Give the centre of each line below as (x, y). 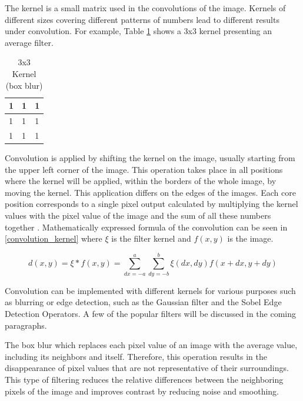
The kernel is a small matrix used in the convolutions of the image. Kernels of (145, 8)
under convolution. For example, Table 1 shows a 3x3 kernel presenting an (139, 31)
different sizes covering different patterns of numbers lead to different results (142, 19)
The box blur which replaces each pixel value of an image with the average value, (151, 345)
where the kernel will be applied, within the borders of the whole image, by (141, 181)
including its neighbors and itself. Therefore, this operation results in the (136, 356)
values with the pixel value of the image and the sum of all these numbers (138, 215)
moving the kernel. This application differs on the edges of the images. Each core (150, 192)
